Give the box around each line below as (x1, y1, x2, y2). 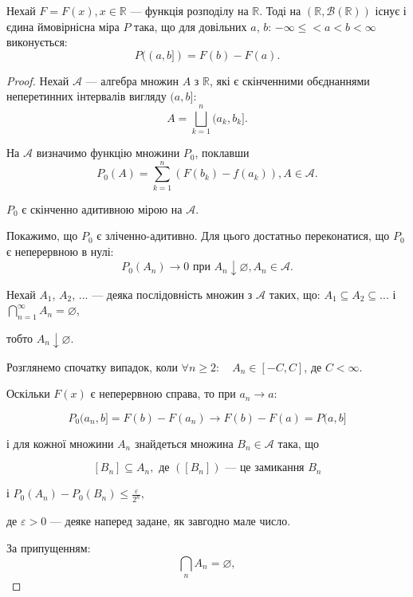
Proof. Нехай (6, 72, 69, 88)
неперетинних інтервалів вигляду (6, 88, 167, 104)
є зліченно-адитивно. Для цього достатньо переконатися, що (96, 227, 390, 244)
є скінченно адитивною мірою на (22, 200, 183, 217)
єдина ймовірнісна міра (6, 18, 120, 34)
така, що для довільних (134, 18, 247, 34)
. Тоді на (259, 2, 301, 18)
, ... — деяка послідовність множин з (72, 285, 253, 302)
